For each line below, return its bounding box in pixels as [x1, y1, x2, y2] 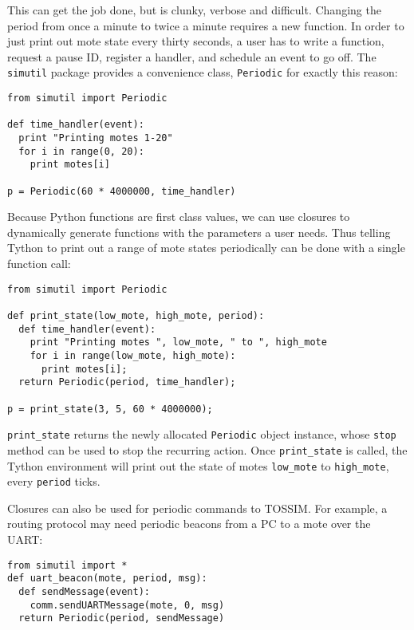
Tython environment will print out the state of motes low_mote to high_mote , [7, 457, 389, 474]
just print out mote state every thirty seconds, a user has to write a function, [7, 33, 384, 49]
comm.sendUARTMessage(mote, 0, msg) [30, 599, 225, 611]
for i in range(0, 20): [18, 145, 144, 157]
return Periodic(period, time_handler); [18, 376, 236, 388]
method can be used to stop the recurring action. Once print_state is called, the [7, 441, 408, 458]
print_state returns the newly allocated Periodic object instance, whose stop [7, 426, 396, 443]
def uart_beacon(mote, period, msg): [7, 573, 207, 585]
